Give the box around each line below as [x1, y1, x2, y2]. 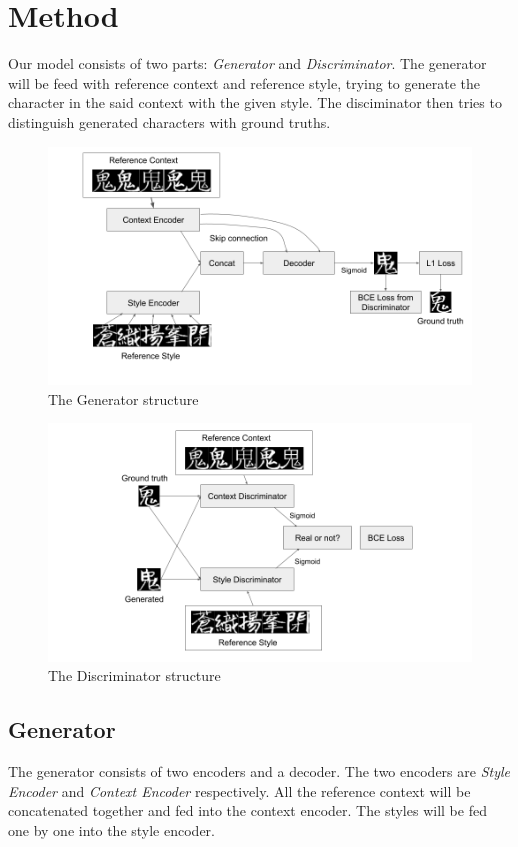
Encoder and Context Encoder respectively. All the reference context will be [8, 780, 471, 801]
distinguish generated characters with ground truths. [8, 111, 331, 132]
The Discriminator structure [48, 665, 221, 686]
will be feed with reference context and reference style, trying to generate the [8, 72, 480, 93]
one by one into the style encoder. [8, 819, 215, 840]
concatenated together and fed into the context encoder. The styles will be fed [8, 800, 487, 821]
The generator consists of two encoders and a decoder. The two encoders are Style [8, 761, 511, 782]
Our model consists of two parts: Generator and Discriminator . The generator [8, 53, 487, 74]
